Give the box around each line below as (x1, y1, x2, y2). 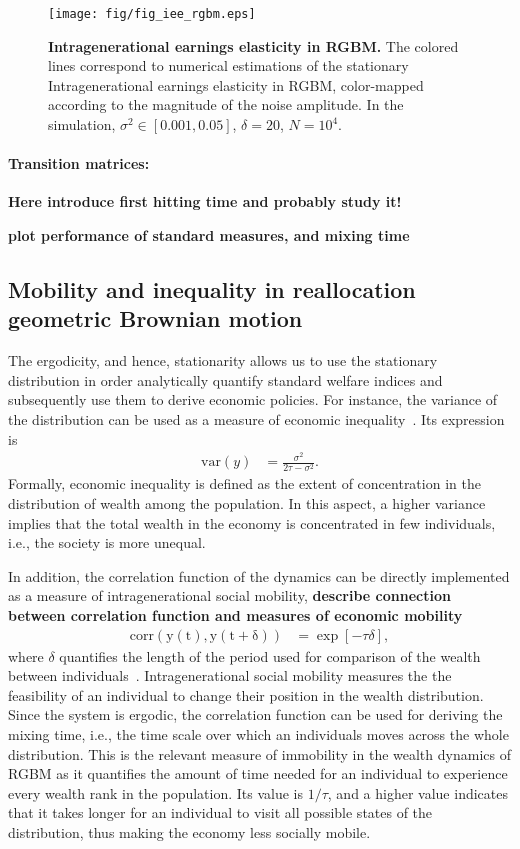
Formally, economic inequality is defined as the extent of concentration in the (8, 473, 481, 494)
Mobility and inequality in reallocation (8, 274, 416, 304)
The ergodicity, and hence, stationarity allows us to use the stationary (8, 350, 438, 371)
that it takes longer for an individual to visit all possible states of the (8, 802, 433, 823)
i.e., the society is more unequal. (8, 532, 206, 553)
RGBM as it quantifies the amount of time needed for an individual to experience (8, 763, 508, 784)
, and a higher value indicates (327, 782, 508, 803)
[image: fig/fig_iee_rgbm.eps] (48, 7, 256, 21)
